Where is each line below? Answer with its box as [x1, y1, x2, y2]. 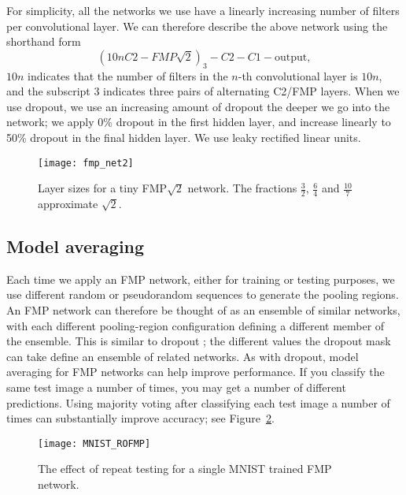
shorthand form [6, 33, 81, 50]
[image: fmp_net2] [38, 157, 134, 169]
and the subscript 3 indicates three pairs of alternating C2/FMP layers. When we [6, 83, 400, 99]
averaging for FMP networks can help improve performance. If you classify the [6, 363, 385, 380]
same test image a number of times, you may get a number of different [6, 378, 346, 395]
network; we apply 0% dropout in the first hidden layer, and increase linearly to [6, 114, 391, 130]
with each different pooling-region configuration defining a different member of [6, 317, 385, 333]
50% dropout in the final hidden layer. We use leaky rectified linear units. [6, 128, 361, 145]
